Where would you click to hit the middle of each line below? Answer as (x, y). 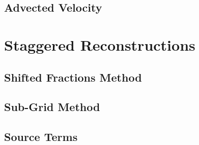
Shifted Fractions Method (73, 77)
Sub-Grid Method (52, 107)
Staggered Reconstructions (100, 44)
